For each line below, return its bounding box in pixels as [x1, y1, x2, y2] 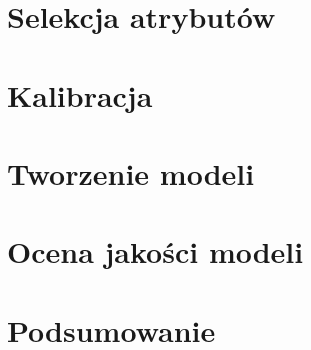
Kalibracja [7, 74, 153, 115]
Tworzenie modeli [7, 152, 255, 193]
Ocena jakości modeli [7, 231, 304, 272]
